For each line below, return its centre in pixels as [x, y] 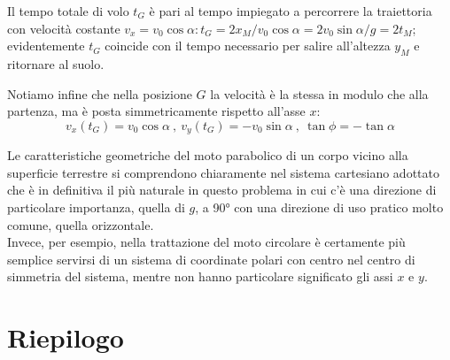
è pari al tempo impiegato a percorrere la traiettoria [291, 11]
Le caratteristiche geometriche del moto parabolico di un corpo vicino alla [208, 155]
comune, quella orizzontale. [81, 224]
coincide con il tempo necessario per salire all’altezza [248, 46]
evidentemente [46, 46]
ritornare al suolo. [56, 63]
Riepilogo [66, 337]
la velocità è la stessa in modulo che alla [319, 93]
